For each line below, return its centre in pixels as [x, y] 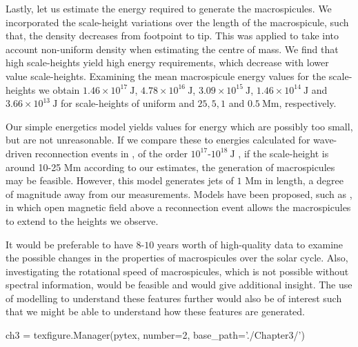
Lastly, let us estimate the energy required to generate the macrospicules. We [169, 8]
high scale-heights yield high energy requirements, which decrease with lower [167, 62]
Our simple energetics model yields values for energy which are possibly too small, [179, 126]
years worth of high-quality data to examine [250, 244]
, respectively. [308, 103]
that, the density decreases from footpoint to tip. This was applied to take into [172, 36]
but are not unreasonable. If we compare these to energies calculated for [158, 140]
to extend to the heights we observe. [82, 220]
